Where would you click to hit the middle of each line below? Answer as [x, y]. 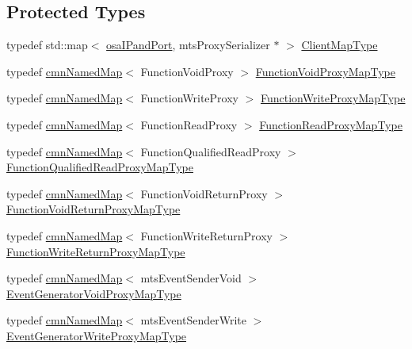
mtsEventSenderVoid [191, 278]
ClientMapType [340, 45]
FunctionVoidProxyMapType [325, 71]
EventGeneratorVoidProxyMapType [94, 293]
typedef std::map [47, 45]
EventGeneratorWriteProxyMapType [97, 335]
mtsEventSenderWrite [193, 320]
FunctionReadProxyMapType [331, 124]
